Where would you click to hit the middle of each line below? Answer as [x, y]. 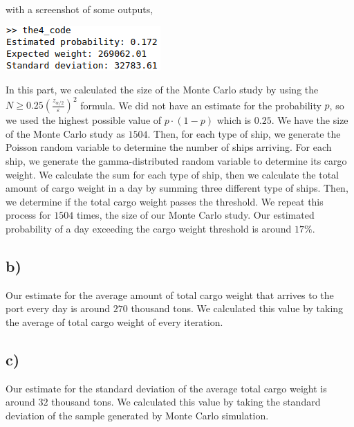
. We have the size [310, 120]
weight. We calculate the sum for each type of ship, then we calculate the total [172, 174]
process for [28, 215]
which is [234, 120]
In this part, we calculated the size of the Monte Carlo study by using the [162, 90]
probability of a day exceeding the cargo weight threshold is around [149, 229]
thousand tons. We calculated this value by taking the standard [186, 402]
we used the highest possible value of [84, 120]
